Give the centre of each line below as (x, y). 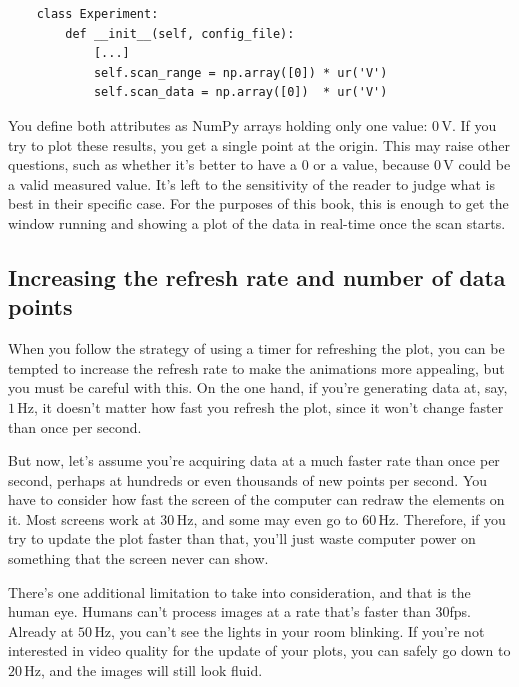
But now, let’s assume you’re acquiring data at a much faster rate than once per (254, 460)
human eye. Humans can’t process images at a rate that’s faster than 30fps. (240, 611)
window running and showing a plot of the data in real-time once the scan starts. (257, 222)
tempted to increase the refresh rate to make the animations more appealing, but (256, 367)
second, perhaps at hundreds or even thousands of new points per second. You (248, 479)
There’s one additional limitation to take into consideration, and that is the (239, 591)
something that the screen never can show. (138, 558)
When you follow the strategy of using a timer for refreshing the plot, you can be (256, 348)
